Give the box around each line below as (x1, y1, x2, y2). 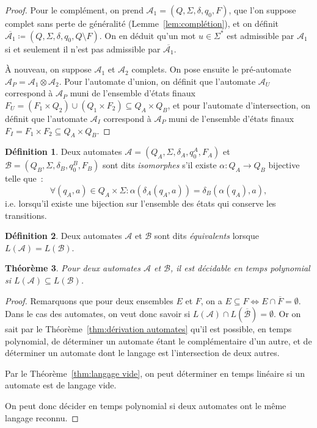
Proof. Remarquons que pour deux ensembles (5, 294, 173, 307)
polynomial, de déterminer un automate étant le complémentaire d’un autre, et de (5, 334, 312, 347)
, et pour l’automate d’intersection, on (167, 98, 310, 111)
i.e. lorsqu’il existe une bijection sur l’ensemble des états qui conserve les (5, 196, 276, 209)
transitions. (5, 209, 47, 221)
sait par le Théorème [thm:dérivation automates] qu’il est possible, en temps (5, 323, 292, 335)
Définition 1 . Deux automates (5, 145, 122, 158)
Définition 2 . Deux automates (5, 229, 122, 242)
